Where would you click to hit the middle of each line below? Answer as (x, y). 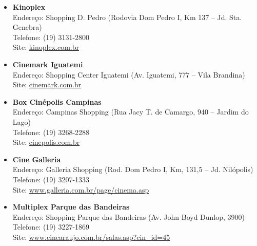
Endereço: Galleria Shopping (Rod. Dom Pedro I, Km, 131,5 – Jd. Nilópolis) (133, 169)
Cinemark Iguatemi (48, 64)
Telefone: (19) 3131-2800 (51, 37)
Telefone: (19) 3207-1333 (51, 179)
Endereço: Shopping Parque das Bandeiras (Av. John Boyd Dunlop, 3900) (129, 216)
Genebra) (27, 27)
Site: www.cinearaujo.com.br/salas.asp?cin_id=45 (91, 236)
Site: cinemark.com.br (47, 84)
